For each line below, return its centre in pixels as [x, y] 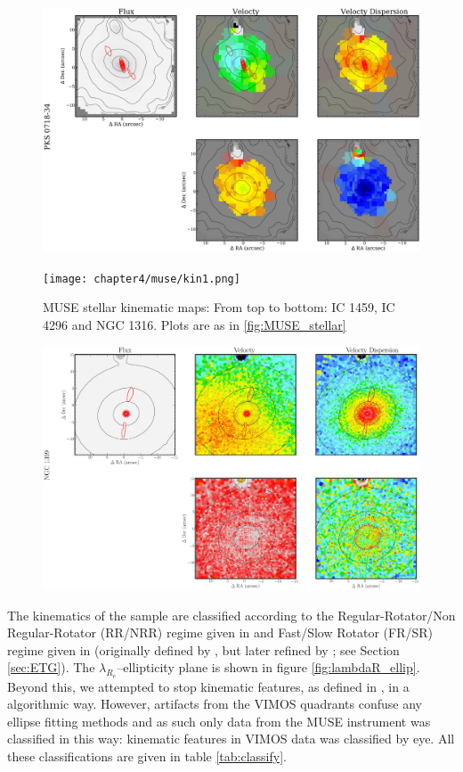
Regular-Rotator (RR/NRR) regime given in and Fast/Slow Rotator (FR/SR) [220, 632]
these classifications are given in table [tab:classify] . [147, 756]
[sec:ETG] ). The [51, 667]
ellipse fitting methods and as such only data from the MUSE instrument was [219, 721]
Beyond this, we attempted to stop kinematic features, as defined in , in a [208, 686]
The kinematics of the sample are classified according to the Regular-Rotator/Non [231, 615]
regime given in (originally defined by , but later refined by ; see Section [203, 649]
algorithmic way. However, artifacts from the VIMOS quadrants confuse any [215, 704]
